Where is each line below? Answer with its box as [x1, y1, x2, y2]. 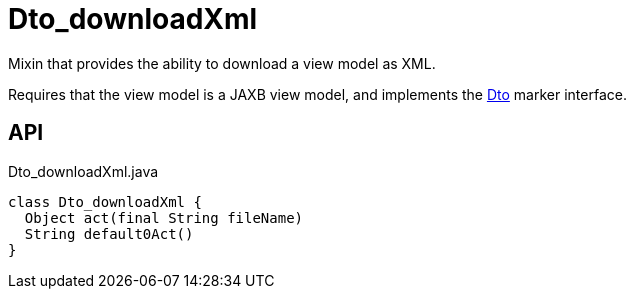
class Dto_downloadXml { [8, 193, 202, 210]
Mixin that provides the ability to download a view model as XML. [8, 54, 436, 72]
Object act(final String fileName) [24, 209, 304, 226]
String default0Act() [24, 225, 194, 242]
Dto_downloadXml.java [8, 162, 159, 180]
